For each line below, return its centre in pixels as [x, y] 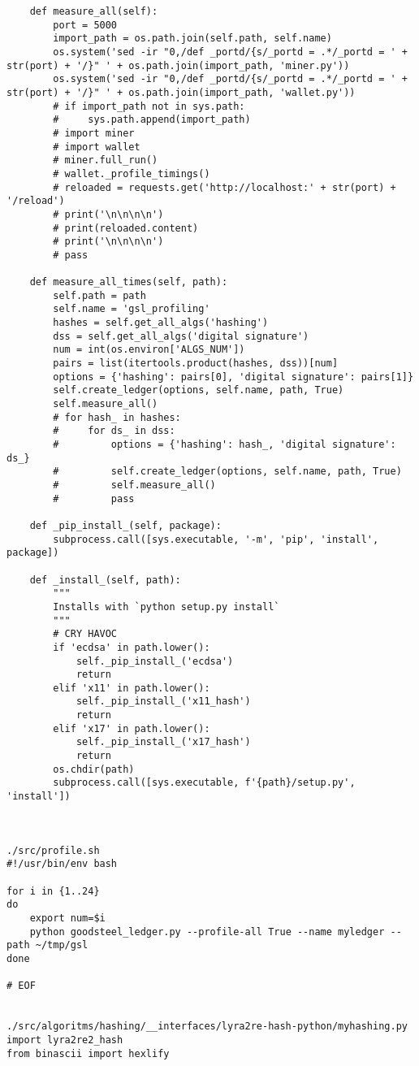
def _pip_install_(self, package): [125, 525]
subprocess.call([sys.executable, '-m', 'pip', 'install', [216, 539]
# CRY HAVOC [85, 634]
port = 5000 [85, 25]
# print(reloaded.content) [126, 228]
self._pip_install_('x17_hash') [163, 742]
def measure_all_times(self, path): [129, 282]
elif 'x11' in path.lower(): [132, 688]
